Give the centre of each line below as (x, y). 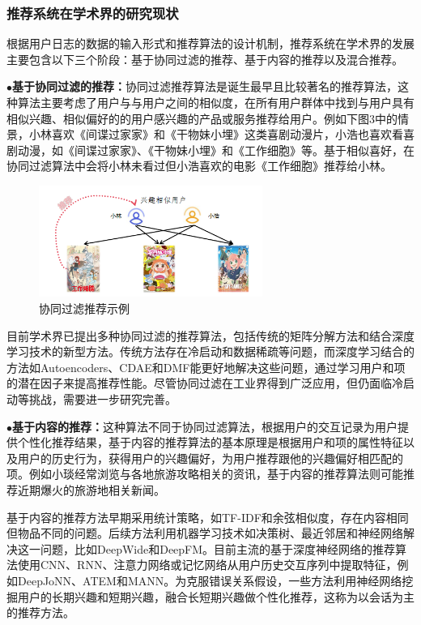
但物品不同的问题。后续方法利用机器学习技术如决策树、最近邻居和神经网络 (205, 533)
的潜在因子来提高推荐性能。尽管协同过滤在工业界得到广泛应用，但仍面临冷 (205, 383)
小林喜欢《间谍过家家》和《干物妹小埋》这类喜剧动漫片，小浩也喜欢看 (216, 134)
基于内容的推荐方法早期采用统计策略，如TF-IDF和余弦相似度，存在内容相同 (208, 517)
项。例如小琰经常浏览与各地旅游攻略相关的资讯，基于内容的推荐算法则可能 (205, 474)
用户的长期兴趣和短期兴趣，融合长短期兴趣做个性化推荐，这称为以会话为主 (216, 596)
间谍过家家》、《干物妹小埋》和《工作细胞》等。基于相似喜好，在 (244, 150)
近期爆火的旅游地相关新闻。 (91, 490)
